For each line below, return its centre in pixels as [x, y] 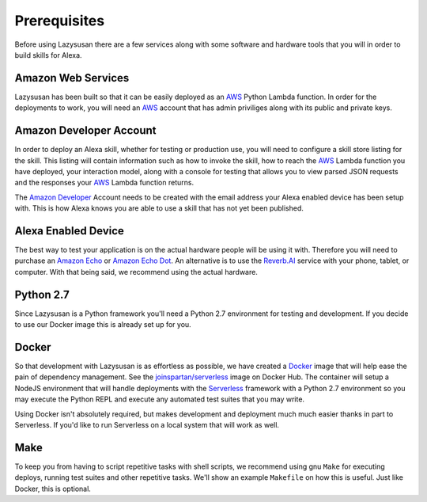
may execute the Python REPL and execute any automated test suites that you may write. [159, 399]
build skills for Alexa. [48, 55]
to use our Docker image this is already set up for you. [103, 325]
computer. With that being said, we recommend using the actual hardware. [136, 272]
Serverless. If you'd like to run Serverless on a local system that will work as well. [147, 424]
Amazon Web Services [72, 78]
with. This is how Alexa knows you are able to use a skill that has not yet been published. [159, 208]
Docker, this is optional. [53, 489]
